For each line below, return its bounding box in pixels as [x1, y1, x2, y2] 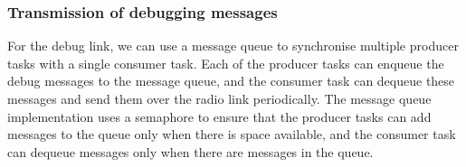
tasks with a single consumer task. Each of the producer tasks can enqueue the [7, 53, 444, 72]
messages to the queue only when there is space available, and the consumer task [7, 125, 456, 144]
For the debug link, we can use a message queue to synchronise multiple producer [7, 36, 459, 55]
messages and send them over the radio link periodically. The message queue [7, 89, 432, 107]
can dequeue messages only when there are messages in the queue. [7, 142, 374, 161]
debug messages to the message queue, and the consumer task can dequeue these [7, 71, 455, 90]
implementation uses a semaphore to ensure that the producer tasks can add [7, 107, 432, 125]
